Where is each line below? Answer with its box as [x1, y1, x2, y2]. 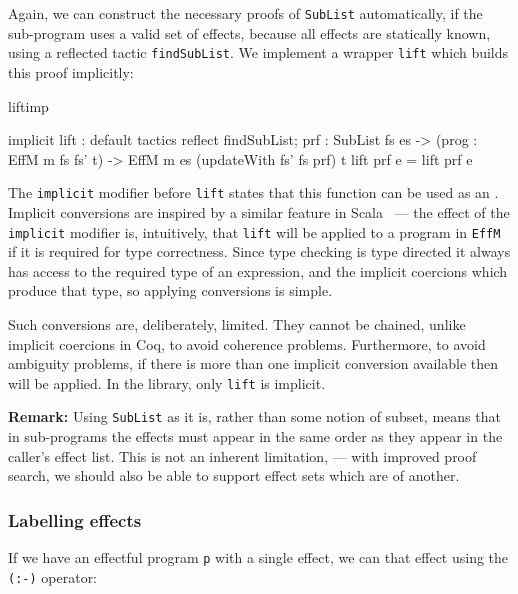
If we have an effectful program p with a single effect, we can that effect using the [8, 547, 509, 568]
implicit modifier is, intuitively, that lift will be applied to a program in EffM [8, 221, 501, 242]
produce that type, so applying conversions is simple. [8, 280, 333, 301]
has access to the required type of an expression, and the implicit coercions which [8, 260, 508, 281]
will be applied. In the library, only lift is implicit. [8, 372, 326, 393]
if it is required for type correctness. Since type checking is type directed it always [8, 241, 511, 262]
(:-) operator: [8, 566, 98, 587]
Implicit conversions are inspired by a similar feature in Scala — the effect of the [8, 201, 510, 222]
